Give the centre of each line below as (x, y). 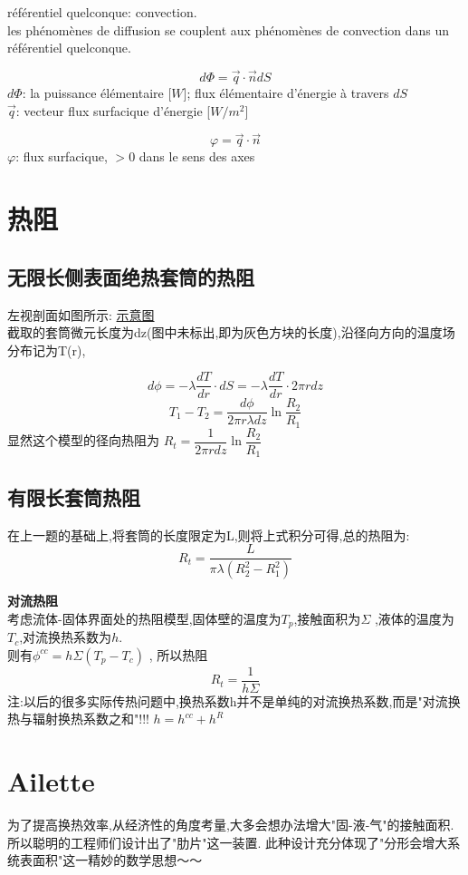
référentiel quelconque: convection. (102, 12)
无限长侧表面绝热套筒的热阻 (131, 276)
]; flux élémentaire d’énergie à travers (286, 92)
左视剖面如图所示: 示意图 (81, 314)
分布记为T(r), (47, 350)
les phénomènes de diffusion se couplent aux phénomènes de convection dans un (229, 29)
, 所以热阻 (178, 654)
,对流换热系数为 (66, 637)
